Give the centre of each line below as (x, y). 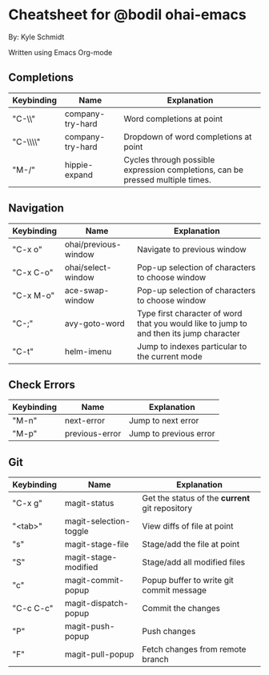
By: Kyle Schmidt (36, 37)
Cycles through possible (169, 159)
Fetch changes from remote (194, 649)
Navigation (36, 209)
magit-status (89, 504)
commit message (174, 590)
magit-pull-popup (99, 654)
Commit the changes (181, 609)
